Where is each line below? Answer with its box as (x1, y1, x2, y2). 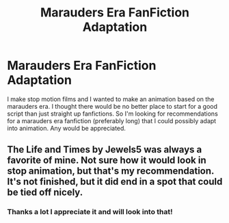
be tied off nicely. (7, 187, 83, 198)
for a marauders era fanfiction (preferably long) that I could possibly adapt (7, 116, 217, 124)
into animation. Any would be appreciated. (7, 124, 126, 132)
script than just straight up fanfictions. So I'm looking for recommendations (7, 109, 219, 118)
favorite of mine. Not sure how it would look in (7, 155, 206, 166)
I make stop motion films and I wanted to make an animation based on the (7, 94, 215, 103)
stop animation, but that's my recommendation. (7, 166, 214, 177)
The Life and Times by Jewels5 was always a (7, 144, 202, 155)
